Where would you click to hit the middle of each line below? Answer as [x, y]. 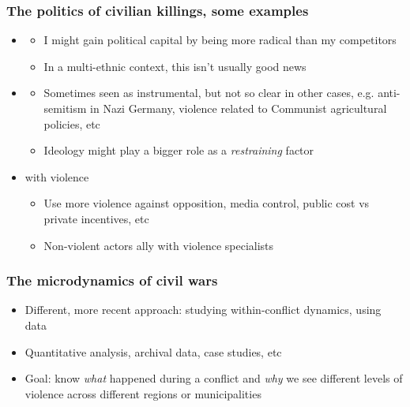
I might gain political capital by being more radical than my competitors [220, 40]
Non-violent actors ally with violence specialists [159, 245]
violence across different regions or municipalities [143, 393]
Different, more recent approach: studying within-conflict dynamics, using [203, 310]
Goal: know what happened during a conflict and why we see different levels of [214, 378]
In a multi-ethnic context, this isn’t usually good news [175, 66]
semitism [65, 108]
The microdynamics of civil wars [112, 280]
